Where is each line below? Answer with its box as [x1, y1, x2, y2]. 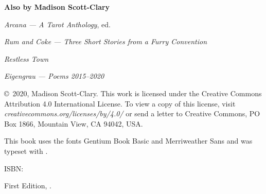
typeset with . [4, 145, 48, 156]
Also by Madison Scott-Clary [4, 2, 110, 12]
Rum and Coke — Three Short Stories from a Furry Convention [4, 36, 207, 47]
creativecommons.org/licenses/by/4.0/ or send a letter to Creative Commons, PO [4, 108, 260, 119]
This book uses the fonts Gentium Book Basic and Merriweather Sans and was [4, 135, 253, 146]
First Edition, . [4, 180, 51, 191]
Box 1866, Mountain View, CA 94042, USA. [4, 118, 143, 129]
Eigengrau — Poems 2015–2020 [4, 70, 104, 81]
